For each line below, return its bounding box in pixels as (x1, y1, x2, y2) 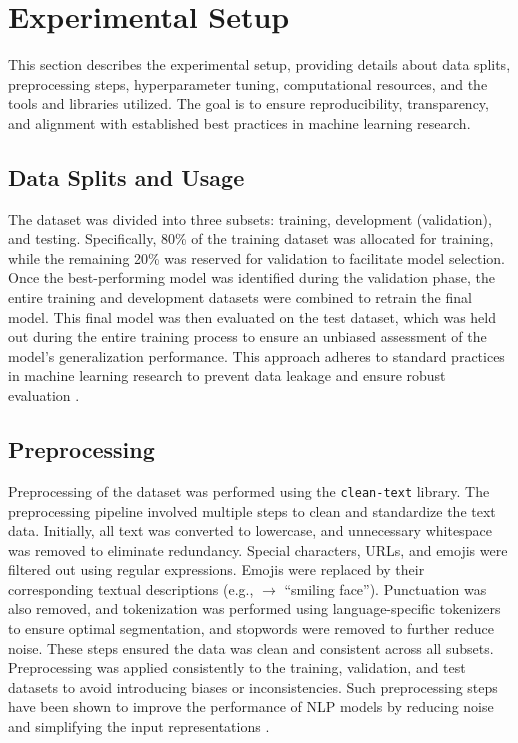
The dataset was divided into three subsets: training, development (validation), (8, 208, 492, 229)
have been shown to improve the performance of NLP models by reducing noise (8, 696, 494, 717)
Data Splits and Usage (8, 161, 245, 192)
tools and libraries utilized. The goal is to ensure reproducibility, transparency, (8, 93, 489, 114)
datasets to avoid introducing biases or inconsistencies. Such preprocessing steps (8, 676, 498, 697)
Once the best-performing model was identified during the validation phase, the (8, 267, 495, 288)
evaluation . (8, 385, 80, 406)
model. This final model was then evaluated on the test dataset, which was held (8, 306, 497, 327)
